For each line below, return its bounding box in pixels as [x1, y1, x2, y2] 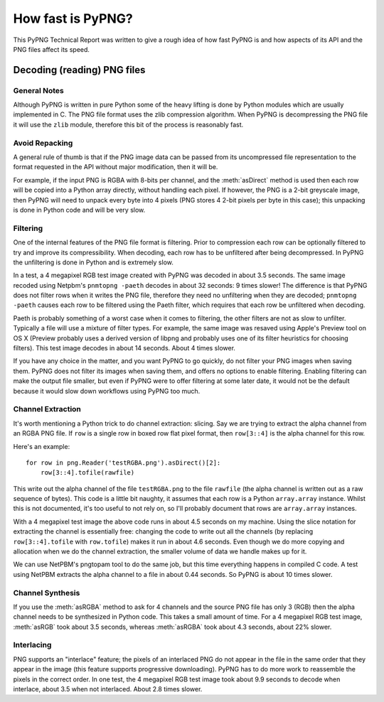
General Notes [13, 85, 64, 95]
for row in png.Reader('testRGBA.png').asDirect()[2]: [26, 458, 221, 467]
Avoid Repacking [13, 138, 73, 148]
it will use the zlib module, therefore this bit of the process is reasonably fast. [13, 120, 244, 129]
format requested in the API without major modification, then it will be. [13, 163, 218, 171]
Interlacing [13, 640, 52, 650]
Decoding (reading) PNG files [13, 64, 146, 76]
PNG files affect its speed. [13, 45, 90, 53]
